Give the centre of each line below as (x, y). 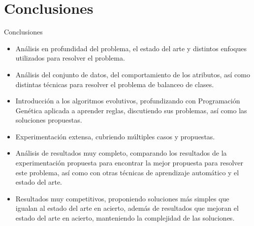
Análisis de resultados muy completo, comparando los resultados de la (121, 153)
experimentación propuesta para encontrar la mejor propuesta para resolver (129, 163)
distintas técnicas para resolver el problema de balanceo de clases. (115, 84)
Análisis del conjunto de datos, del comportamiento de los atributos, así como (133, 74)
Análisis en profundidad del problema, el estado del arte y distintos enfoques (131, 48)
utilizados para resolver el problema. (70, 58)
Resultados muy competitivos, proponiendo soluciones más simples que (122, 198)
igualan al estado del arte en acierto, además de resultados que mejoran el (127, 208)
